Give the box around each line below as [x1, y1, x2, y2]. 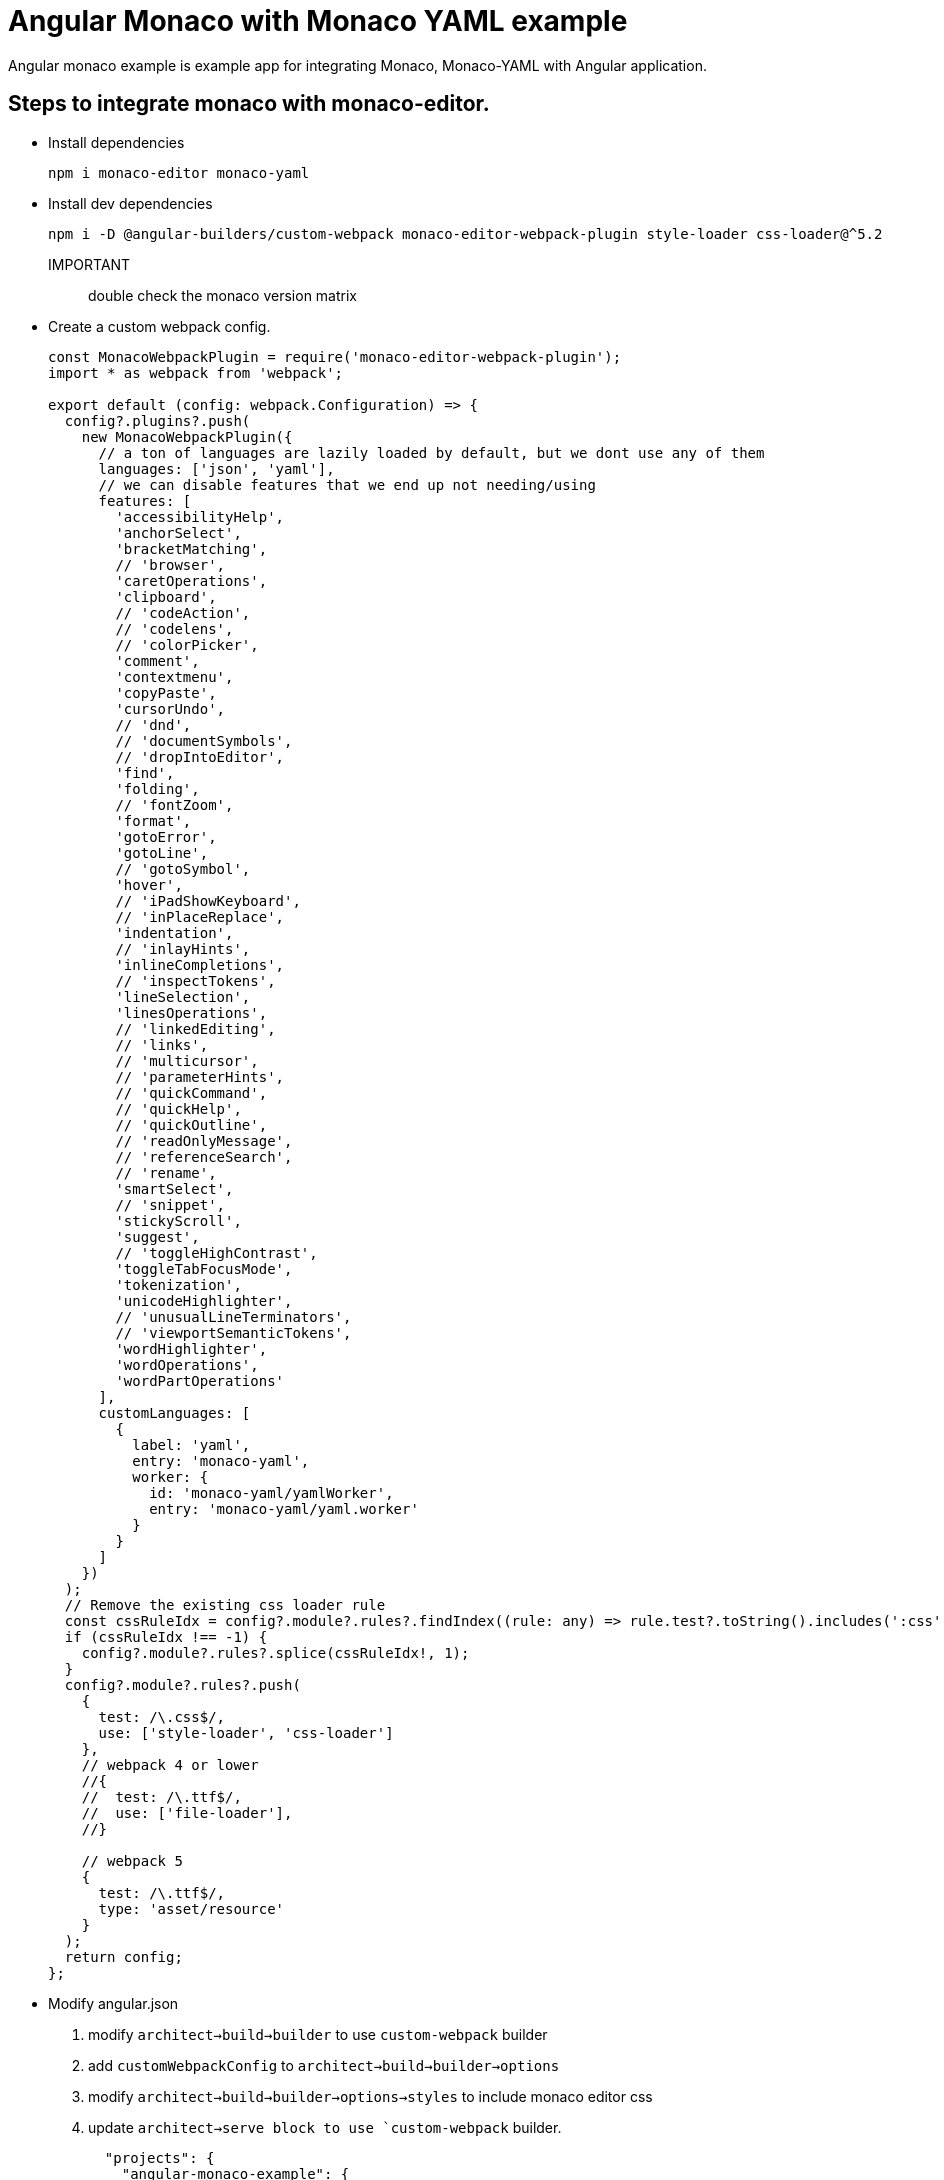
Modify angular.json [48, 1994, 179, 2012]
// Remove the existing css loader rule [64, 1596, 386, 1613]
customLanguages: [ [98, 1404, 251, 1421]
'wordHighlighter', [115, 1340, 268, 1357]
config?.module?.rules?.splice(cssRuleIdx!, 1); [81, 1644, 470, 1661]
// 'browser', [115, 556, 226, 573]
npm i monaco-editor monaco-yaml [48, 164, 310, 181]
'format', [115, 812, 192, 829]
